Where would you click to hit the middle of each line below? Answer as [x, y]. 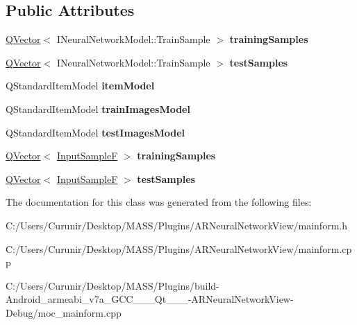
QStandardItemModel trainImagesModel [98, 108]
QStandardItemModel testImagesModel [96, 132]
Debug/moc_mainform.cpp [64, 312]
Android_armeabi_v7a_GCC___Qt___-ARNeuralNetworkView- [150, 299]
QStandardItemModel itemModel [80, 86]
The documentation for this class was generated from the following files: [159, 202]
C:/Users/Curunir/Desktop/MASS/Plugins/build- [113, 285]
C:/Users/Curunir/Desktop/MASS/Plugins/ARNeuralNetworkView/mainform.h [176, 225]
